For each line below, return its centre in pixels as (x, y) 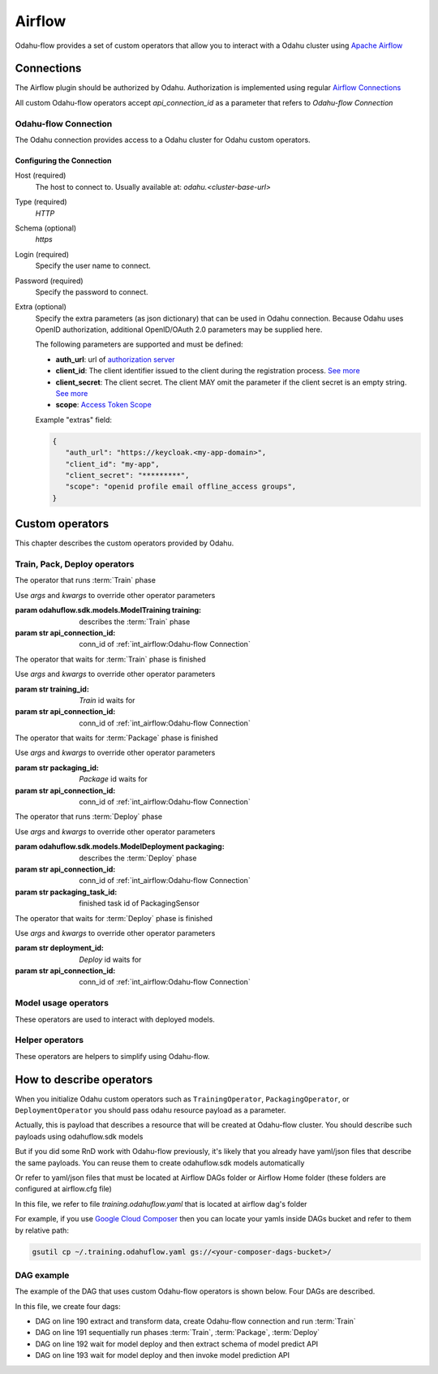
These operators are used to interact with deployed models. (115, 1019)
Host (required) (41, 175)
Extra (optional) (41, 307)
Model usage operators (62, 1003)
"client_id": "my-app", (112, 464)
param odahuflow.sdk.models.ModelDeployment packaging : (120, 846)
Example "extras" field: (74, 420)
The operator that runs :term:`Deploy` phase (88, 816)
